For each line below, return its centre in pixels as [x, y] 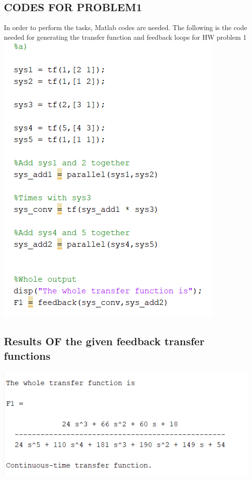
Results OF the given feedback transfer [104, 341]
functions [27, 355]
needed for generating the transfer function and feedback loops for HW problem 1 [125, 37]
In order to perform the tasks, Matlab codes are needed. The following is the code [126, 27]
